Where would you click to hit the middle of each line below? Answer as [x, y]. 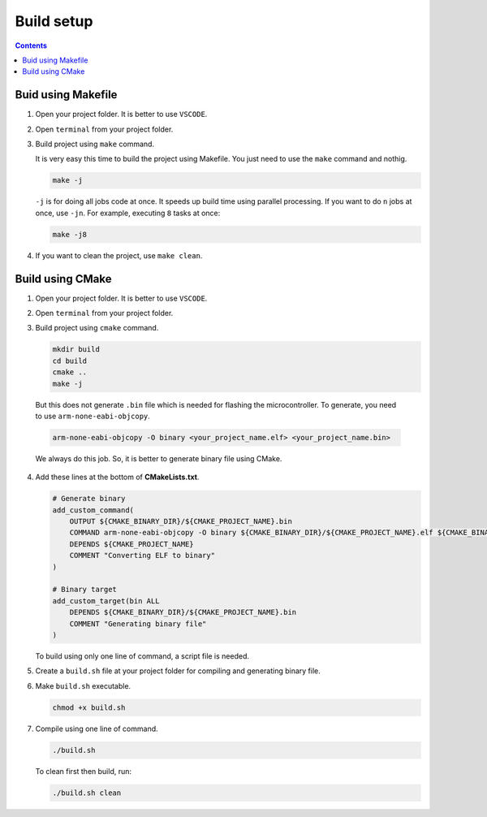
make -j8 [70, 234]
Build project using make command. [95, 144]
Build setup [54, 21]
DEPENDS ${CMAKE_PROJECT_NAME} [131, 544]
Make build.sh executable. [83, 685]
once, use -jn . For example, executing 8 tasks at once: [128, 213]
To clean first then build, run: [84, 771]
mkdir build [76, 350]
